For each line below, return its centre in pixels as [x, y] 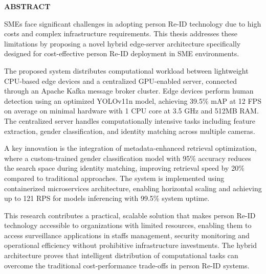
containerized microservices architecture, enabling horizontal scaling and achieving [133, 188]
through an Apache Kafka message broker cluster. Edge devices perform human [129, 91]
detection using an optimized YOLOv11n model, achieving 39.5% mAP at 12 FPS [133, 100]
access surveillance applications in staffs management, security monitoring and [127, 235]
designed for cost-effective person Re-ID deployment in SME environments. [122, 53]
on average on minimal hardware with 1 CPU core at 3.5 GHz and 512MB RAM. [131, 111]
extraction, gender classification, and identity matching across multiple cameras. [130, 131]
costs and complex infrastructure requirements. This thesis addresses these [121, 33]
